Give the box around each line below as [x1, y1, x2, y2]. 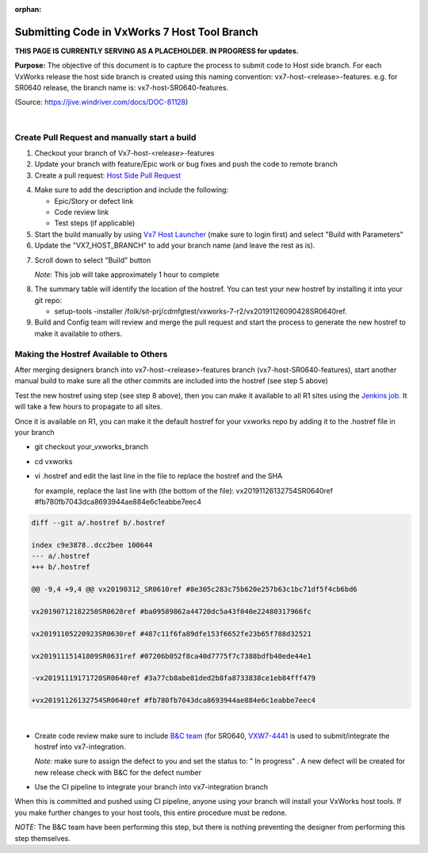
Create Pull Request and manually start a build [14, 132, 197, 143]
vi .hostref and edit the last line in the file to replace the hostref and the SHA [34, 471, 283, 481]
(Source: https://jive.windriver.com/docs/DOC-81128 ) [14, 98, 189, 107]
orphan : [14, 5, 42, 13]
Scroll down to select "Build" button [34, 255, 151, 265]
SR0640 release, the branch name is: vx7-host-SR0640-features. [14, 83, 229, 93]
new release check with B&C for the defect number [34, 767, 202, 777]
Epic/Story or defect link [54, 196, 134, 206]
